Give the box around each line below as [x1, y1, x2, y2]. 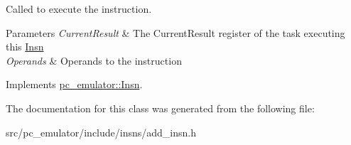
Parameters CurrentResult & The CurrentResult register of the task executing [6, 25, 345, 40]
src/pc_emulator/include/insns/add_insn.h [6, 124, 196, 139]
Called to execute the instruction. [6, 1, 152, 16]
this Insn [6, 39, 44, 54]
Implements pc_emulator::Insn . [6, 77, 143, 92]
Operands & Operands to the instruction [6, 53, 182, 68]
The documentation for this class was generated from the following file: [6, 100, 315, 115]
